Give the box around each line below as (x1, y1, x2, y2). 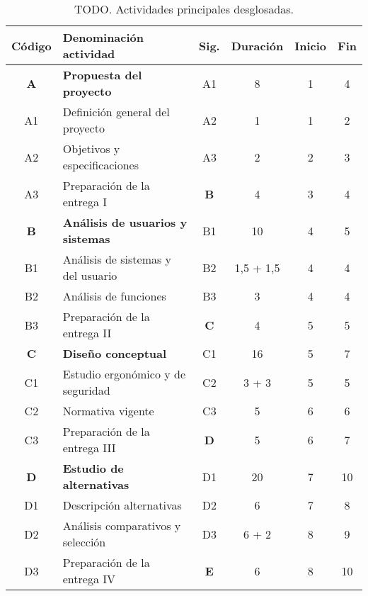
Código (11, 37, 52, 54)
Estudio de (62, 460, 124, 476)
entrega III (62, 439, 116, 456)
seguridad (62, 382, 110, 398)
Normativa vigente (62, 403, 154, 419)
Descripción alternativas (62, 497, 182, 513)
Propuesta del (62, 67, 142, 83)
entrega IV (62, 570, 116, 587)
